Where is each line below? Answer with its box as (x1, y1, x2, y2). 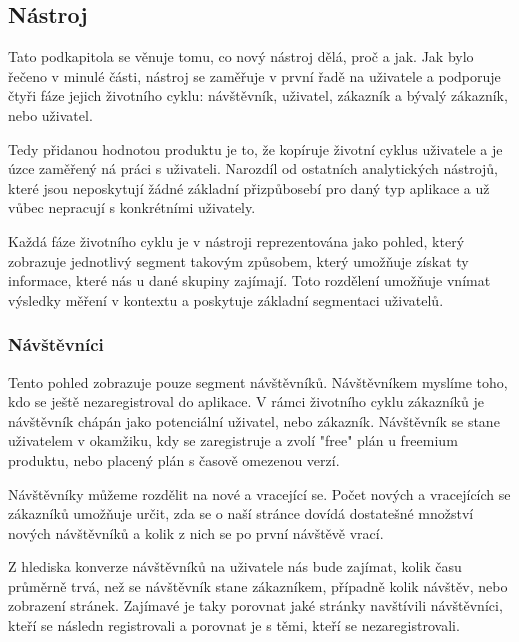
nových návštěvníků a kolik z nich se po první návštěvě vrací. (8, 522, 384, 543)
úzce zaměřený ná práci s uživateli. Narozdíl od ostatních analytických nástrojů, (8, 158, 498, 179)
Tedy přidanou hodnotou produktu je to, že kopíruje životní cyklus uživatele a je (8, 138, 503, 159)
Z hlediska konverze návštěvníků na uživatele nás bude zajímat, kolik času (8, 556, 462, 577)
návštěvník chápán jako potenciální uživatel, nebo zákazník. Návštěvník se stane (8, 410, 500, 431)
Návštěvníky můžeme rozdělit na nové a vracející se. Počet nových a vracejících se (8, 483, 511, 504)
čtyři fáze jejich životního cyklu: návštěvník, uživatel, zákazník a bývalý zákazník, (8, 85, 508, 106)
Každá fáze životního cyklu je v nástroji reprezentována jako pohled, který (8, 230, 465, 251)
